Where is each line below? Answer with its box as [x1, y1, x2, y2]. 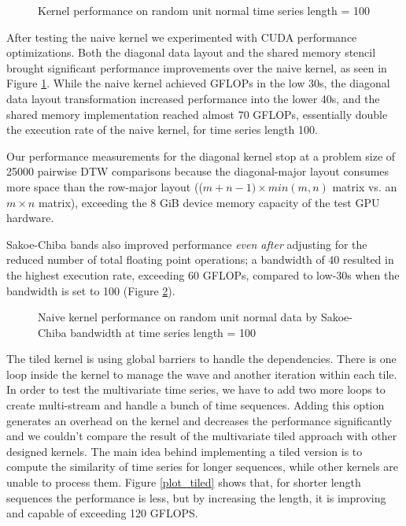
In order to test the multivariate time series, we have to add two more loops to [6, 381, 386, 398]
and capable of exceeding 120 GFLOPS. [6, 505, 198, 521]
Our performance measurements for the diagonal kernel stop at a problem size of [6, 147, 396, 164]
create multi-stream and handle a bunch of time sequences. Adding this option [6, 397, 385, 413]
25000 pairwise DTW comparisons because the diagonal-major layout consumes [6, 163, 389, 180]
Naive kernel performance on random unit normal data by [38, 309, 318, 325]
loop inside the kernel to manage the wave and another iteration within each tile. [6, 365, 397, 382]
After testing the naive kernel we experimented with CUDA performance [6, 28, 357, 45]
